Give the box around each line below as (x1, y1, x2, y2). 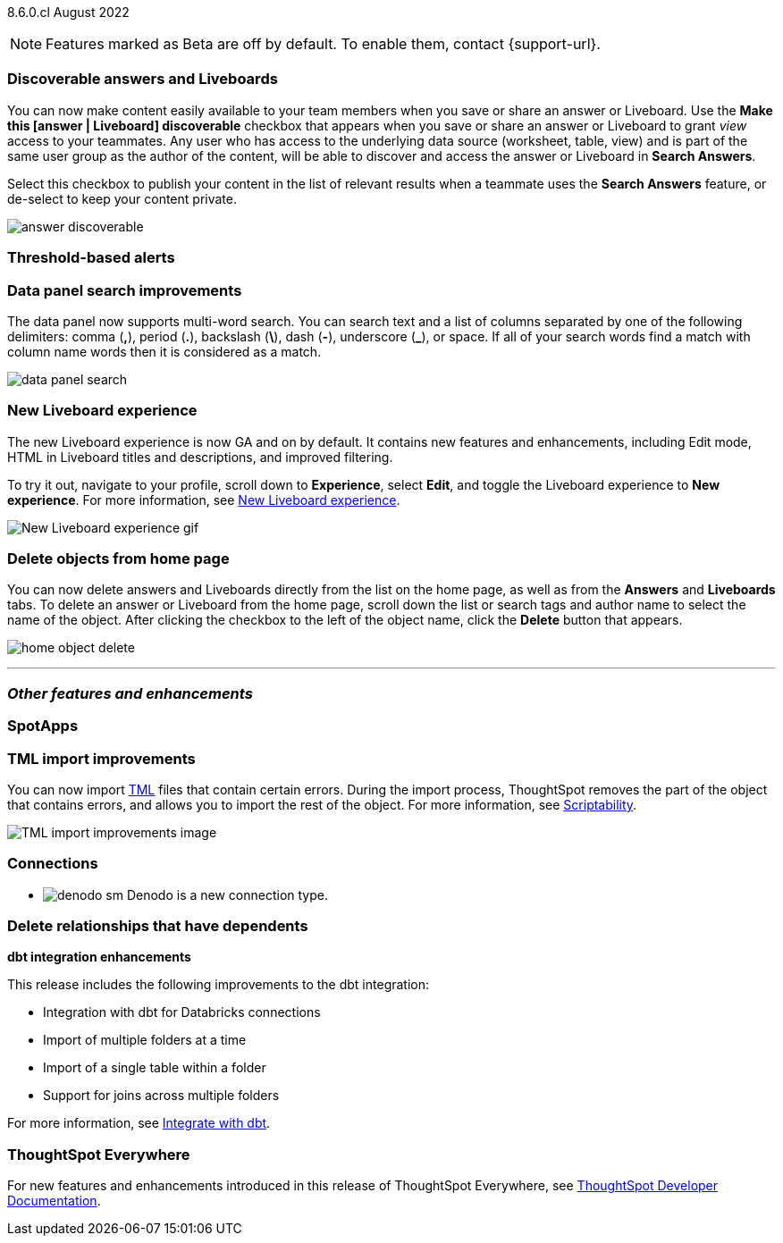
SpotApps (7, 717, 79, 735)
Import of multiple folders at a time (43, 1032, 247, 1048)
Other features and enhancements (7, 684, 253, 702)
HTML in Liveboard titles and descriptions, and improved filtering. (7, 449, 393, 465)
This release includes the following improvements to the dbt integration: (7, 977, 430, 993)
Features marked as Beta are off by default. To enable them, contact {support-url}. (46, 35, 601, 53)
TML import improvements (7, 749, 196, 768)
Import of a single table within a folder (43, 1060, 266, 1076)
